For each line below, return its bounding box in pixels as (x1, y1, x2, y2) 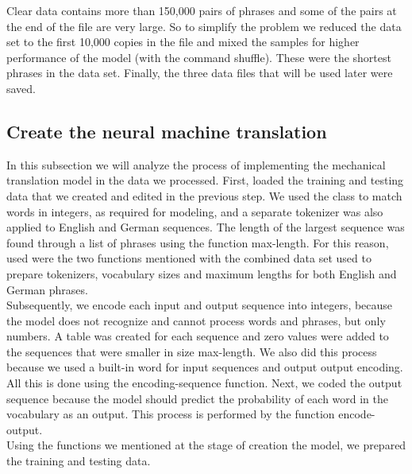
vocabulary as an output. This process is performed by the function (6, 406, 335, 422)
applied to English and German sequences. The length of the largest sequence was (6, 219, 405, 235)
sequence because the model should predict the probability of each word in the (6, 390, 389, 406)
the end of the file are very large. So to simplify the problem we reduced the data (6, 17, 402, 34)
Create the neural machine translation (6, 118, 327, 143)
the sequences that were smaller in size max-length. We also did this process (6, 343, 377, 359)
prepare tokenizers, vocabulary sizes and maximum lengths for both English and (6, 265, 397, 282)
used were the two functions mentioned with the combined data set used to (6, 250, 372, 266)
